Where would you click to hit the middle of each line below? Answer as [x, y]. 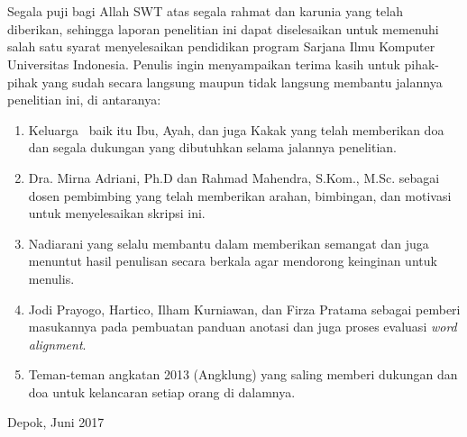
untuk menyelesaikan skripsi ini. [117, 213]
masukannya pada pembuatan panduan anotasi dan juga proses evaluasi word [243, 327]
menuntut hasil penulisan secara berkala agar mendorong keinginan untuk [233, 261]
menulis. [51, 278]
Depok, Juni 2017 [56, 422]
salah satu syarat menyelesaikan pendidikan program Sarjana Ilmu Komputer [221, 46]
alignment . [57, 344]
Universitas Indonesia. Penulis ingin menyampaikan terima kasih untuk [204, 64]
